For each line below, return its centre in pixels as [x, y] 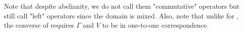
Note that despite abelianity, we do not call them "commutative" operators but [122, 6]
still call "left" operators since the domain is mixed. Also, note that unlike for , [121, 15]
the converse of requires [39, 25]
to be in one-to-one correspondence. [155, 25]
